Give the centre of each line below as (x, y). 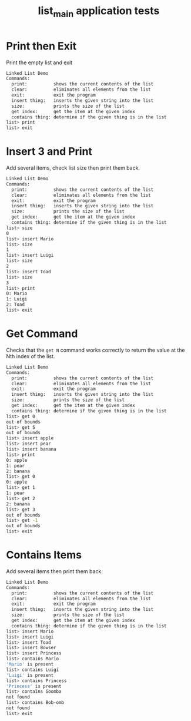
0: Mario (17, 294)
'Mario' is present (30, 664)
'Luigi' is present (30, 675)
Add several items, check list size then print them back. (73, 168)
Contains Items (44, 555)
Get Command (42, 334)
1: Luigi (17, 299)
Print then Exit (41, 46)
